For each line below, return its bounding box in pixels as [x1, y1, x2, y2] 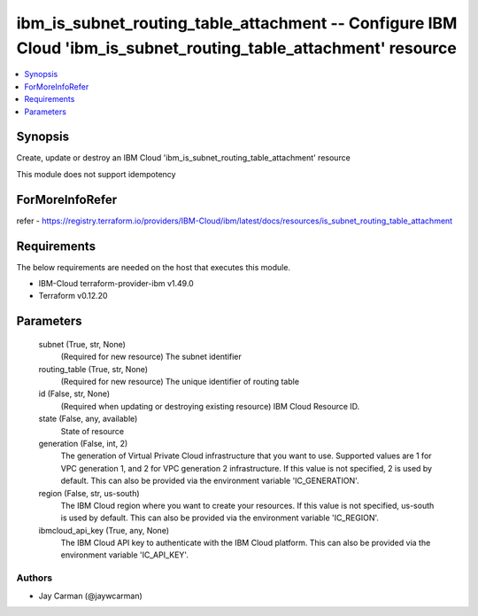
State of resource [60, 425, 125, 436]
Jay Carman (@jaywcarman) [38, 590, 143, 601]
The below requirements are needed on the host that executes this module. [16, 261, 291, 272]
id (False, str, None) [38, 388, 111, 399]
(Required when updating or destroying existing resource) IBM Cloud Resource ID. [60, 401, 360, 411]
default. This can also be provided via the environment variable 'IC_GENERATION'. [60, 475, 359, 487]
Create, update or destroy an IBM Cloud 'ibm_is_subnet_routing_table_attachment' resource [16, 152, 351, 163]
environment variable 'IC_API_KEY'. [60, 550, 189, 560]
